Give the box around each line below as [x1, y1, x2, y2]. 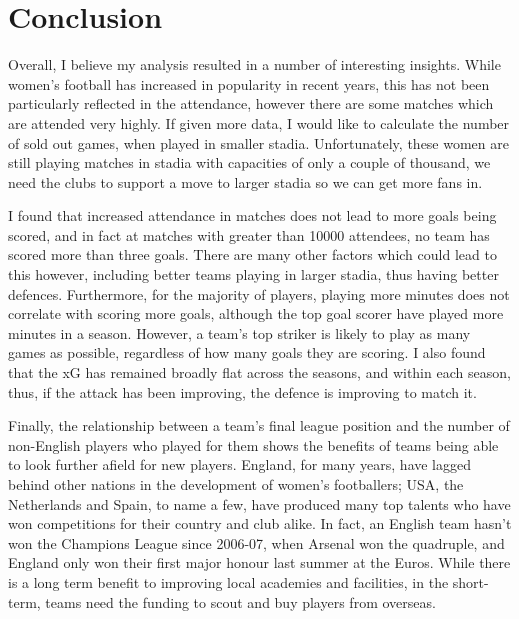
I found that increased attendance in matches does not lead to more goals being [8, 205, 497, 226]
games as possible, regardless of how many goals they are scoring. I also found [8, 342, 486, 363]
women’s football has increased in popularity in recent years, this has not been [8, 73, 490, 94]
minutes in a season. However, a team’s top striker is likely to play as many [8, 322, 471, 343]
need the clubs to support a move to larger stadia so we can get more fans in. [8, 171, 483, 192]
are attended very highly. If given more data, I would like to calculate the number [8, 112, 510, 133]
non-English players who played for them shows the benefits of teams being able [8, 434, 499, 455]
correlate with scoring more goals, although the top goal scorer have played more [8, 303, 504, 324]
